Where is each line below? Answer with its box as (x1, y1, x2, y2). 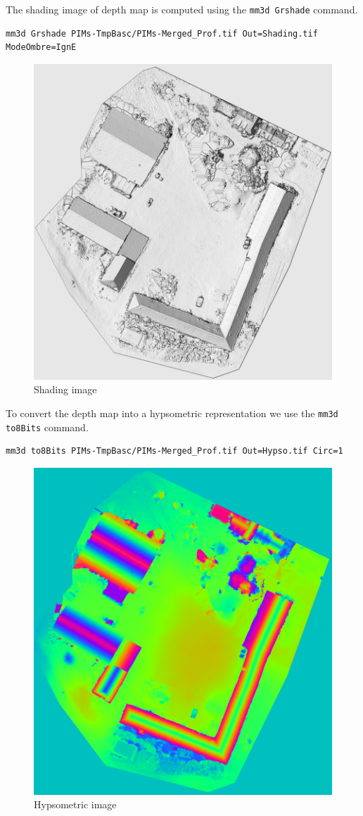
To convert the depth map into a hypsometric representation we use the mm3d (6, 406, 338, 421)
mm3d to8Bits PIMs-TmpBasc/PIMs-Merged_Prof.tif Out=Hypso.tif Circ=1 (6, 446, 343, 457)
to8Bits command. (6, 419, 89, 434)
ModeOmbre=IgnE (6, 42, 77, 53)
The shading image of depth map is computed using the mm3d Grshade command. (6, 2, 358, 16)
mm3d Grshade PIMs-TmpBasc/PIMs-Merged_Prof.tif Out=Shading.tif (6, 28, 318, 39)
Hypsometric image (34, 797, 117, 812)
